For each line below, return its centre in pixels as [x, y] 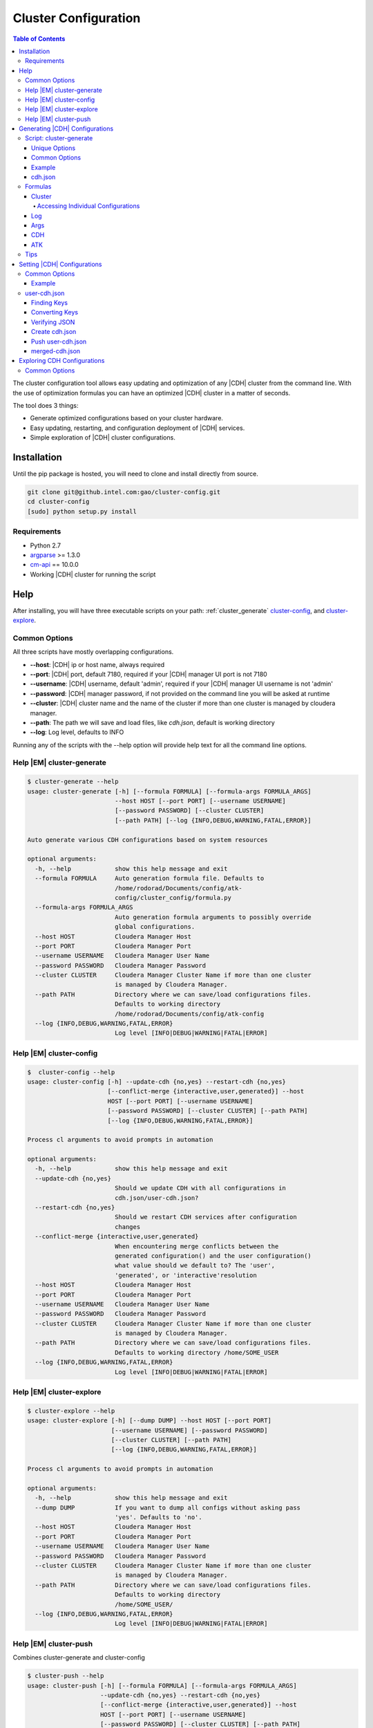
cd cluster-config [58, 502]
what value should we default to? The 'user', [195, 1266]
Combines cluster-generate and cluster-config [79, 1657]
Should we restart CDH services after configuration [205, 1217]
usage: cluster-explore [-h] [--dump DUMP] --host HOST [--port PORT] [150, 1421]
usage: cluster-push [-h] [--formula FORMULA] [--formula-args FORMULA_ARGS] [162, 1685]
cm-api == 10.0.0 [54, 565]
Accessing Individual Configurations [88, 206]
